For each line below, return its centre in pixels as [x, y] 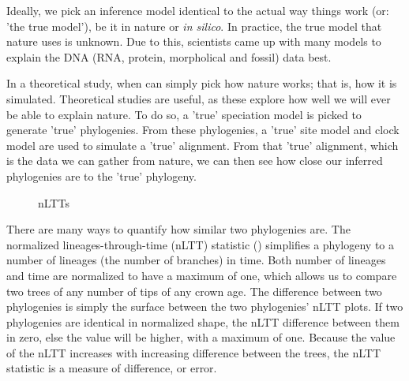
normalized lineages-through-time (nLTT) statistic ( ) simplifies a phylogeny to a [201, 244]
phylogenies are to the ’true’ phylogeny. [101, 176]
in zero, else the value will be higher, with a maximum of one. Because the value [201, 337]
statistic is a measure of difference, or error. [112, 368]
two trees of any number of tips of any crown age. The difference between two [194, 291]
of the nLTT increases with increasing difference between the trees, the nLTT [194, 352]
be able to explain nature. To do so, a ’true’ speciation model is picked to [184, 114]
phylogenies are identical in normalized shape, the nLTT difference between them [203, 321]
